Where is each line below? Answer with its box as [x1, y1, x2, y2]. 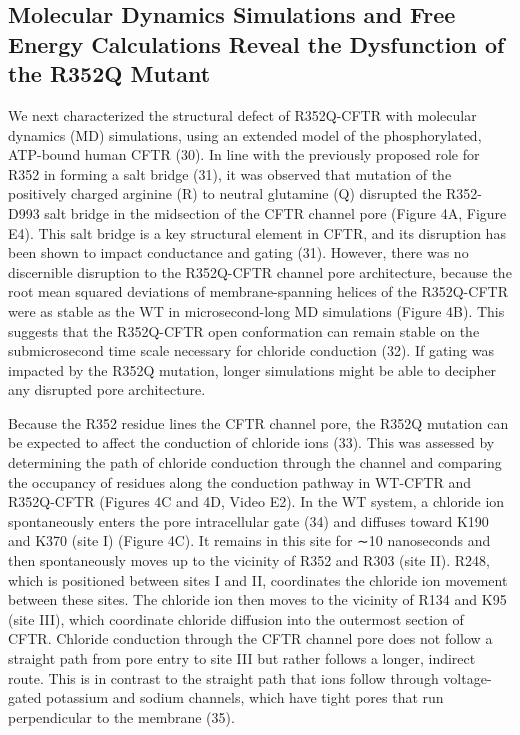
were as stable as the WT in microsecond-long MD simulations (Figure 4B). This [8, 300, 505, 321]
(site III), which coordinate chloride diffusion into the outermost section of [8, 608, 464, 629]
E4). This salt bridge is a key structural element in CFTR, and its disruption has [8, 222, 506, 243]
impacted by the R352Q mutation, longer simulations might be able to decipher [8, 359, 497, 380]
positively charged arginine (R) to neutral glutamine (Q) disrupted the [8, 183, 442, 204]
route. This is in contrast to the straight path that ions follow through [8, 667, 439, 688]
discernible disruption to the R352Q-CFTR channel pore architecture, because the [8, 261, 512, 282]
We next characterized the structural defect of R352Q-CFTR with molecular [8, 104, 477, 125]
